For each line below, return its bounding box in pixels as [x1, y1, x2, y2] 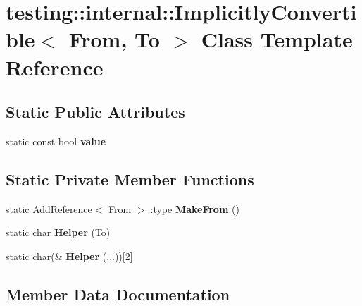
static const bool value [6, 133, 106, 148]
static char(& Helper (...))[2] [6, 248, 133, 263]
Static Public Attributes [6, 101, 185, 123]
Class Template [201, 25, 353, 54]
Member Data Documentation [6, 283, 230, 305]
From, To [68, 25, 160, 54]
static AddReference [6, 201, 92, 216]
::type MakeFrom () [147, 201, 239, 216]
